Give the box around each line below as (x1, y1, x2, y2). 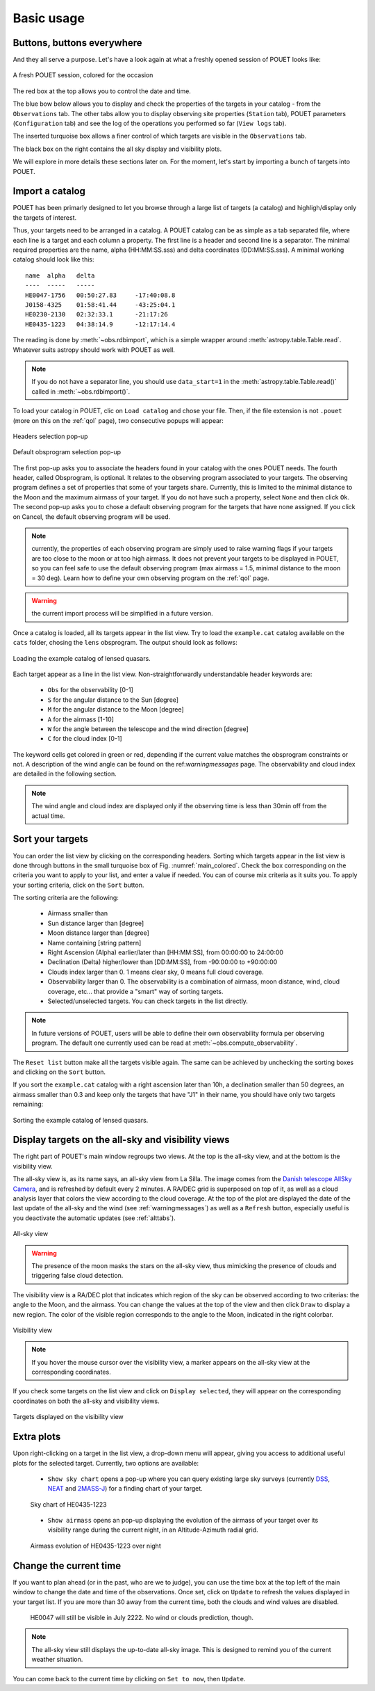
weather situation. (31, 1656, 83, 1664)
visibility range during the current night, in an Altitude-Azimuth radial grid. (47, 1525, 258, 1534)
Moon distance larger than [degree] (47, 929, 149, 937)
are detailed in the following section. (12, 769, 117, 778)
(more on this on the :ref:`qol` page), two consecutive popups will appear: (12, 416, 224, 424)
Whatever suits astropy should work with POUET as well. (12, 345, 175, 354)
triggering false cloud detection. (31, 1272, 124, 1280)
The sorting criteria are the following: (12, 894, 119, 902)
